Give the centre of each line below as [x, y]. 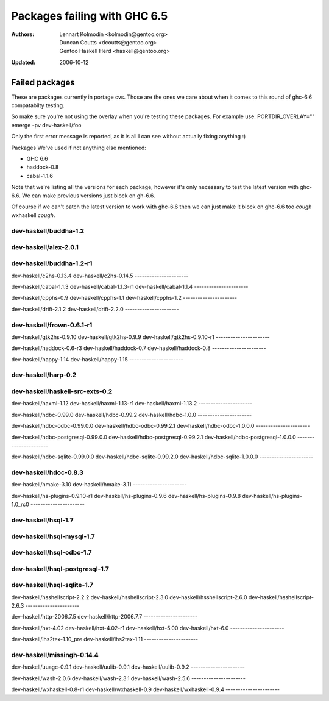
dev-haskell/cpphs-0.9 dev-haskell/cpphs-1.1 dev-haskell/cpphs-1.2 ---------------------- [124, 298]
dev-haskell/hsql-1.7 [42, 520]
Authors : [23, 34]
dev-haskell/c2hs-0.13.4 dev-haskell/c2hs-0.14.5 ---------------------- [100, 276]
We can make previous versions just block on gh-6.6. [89, 196]
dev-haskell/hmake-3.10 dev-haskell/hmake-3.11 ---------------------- [99, 485]
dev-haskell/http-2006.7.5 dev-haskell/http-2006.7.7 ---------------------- [104, 617]
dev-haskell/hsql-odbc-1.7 [51, 553]
